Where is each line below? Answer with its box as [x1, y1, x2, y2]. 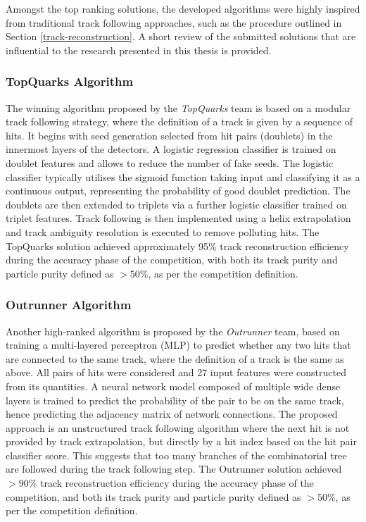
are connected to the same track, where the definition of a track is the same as [6, 351, 344, 366]
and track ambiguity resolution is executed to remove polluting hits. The [6, 224, 320, 239]
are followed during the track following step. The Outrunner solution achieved [6, 461, 342, 476]
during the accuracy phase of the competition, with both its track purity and [6, 252, 338, 267]
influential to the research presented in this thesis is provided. [6, 42, 272, 57]
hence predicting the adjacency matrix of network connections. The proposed [6, 406, 338, 421]
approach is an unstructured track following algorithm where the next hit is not [6, 420, 350, 435]
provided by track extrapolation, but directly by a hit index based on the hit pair [6, 434, 357, 449]
